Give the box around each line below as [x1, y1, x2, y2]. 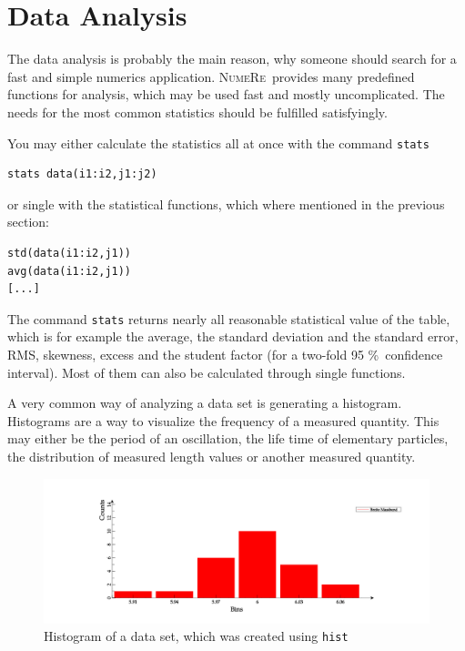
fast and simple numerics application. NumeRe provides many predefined [7, 66, 415, 86]
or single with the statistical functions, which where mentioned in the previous [7, 194, 445, 213]
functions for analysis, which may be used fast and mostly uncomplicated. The [7, 85, 445, 104]
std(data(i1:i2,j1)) [7, 246, 132, 259]
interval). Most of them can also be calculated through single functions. [7, 362, 406, 381]
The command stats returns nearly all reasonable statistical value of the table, [7, 309, 450, 328]
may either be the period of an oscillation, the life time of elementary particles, [7, 429, 449, 448]
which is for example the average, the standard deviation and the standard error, [7, 327, 459, 346]
